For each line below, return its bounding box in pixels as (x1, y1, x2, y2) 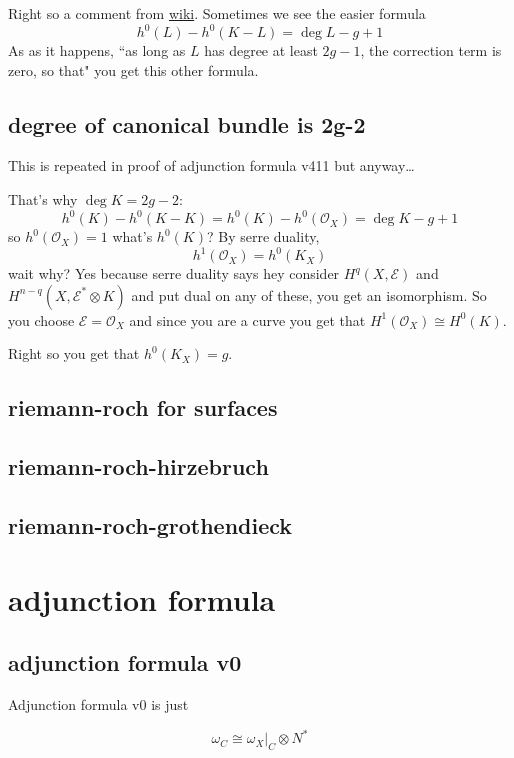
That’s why (8, 189, 78, 210)
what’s (112, 226, 153, 247)
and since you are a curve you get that (129, 309, 366, 330)
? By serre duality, (206, 226, 320, 247)
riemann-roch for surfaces (8, 392, 278, 423)
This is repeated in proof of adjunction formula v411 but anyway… (8, 155, 415, 176)
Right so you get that (8, 343, 140, 364)
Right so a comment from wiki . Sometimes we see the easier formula (8, 3, 426, 23)
